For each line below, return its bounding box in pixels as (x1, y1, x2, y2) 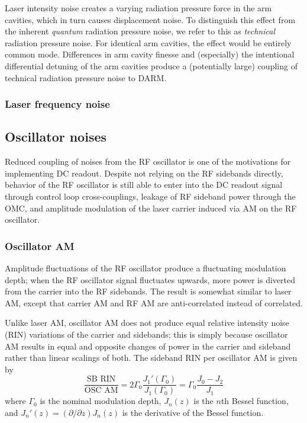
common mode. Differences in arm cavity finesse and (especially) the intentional (5, 48, 295, 60)
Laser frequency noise (5, 97, 110, 111)
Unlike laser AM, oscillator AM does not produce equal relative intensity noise (5, 316, 289, 329)
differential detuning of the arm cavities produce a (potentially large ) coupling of (5, 59, 298, 72)
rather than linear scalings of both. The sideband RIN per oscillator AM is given (5, 351, 298, 364)
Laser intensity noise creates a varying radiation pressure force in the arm (5, 2, 272, 14)
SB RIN (87, 375, 116, 384)
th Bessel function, (221, 395, 289, 407)
